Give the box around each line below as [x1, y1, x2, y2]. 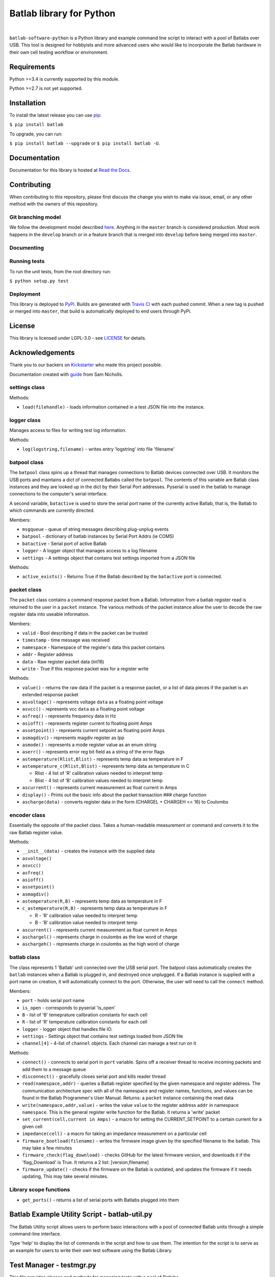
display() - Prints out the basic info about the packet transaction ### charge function [22, 792, 206, 798]
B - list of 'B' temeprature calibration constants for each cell [22, 1011, 148, 1018]
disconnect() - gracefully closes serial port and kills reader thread [22, 1073, 166, 1080]
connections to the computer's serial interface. [9, 491, 108, 497]
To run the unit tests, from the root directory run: [9, 268, 112, 274]
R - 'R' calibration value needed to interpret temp [35, 912, 137, 918]
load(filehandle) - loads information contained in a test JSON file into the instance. [22, 404, 205, 410]
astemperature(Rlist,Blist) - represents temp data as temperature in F [22, 756, 184, 762]
